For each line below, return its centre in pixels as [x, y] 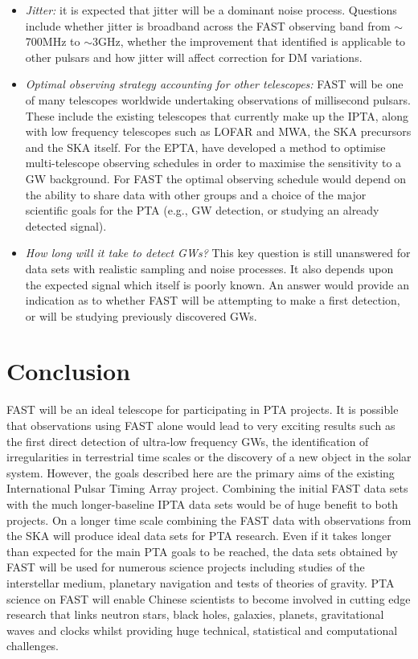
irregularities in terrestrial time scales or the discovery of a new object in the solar [209, 457]
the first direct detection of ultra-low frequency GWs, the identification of [188, 441]
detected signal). [66, 225]
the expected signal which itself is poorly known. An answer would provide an [217, 284]
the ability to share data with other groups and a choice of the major [196, 194]
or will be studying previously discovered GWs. [141, 315]
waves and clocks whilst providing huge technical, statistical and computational [202, 630]
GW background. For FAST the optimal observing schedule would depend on [216, 178]
